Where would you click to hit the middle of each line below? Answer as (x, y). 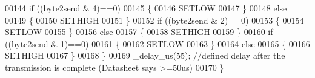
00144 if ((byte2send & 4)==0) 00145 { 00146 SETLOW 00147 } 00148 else (146, 8)
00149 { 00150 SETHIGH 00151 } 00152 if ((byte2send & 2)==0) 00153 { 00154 (154, 20)
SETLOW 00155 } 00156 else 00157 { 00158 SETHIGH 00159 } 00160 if (139, 32)
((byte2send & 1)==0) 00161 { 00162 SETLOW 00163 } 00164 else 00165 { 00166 (157, 43)
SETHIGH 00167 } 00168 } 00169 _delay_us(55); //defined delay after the (145, 55)
